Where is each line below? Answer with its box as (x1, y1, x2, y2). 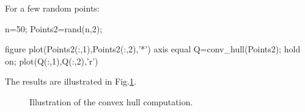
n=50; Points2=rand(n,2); (5, 22, 103, 35)
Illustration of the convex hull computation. (29, 95, 193, 108)
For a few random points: (5, 2, 100, 14)
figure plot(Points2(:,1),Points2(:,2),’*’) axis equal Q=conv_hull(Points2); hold (5, 43, 301, 55)
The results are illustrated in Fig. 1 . (5, 75, 136, 88)
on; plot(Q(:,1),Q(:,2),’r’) (5, 54, 98, 67)
